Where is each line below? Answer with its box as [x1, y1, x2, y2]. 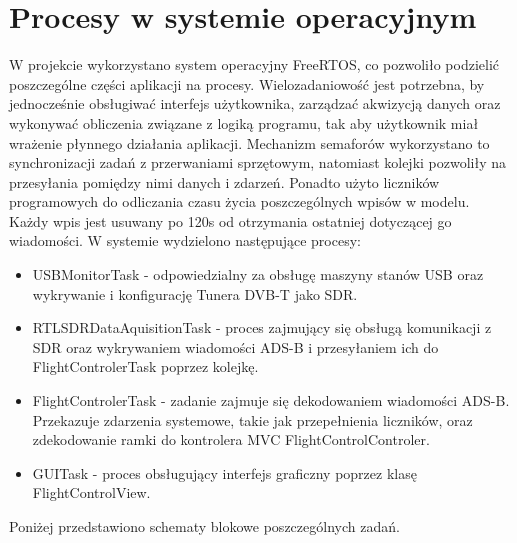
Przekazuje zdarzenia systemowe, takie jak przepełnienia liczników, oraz [32, 409, 473, 430]
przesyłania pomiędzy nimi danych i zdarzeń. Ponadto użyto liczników [9, 171, 440, 192]
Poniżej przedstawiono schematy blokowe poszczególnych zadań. [9, 516, 400, 536]
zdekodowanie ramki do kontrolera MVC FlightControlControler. [32, 429, 430, 450]
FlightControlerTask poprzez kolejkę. [32, 356, 259, 377]
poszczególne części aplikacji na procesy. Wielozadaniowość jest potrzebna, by [9, 73, 485, 94]
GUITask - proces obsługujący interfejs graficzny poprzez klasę [32, 462, 417, 483]
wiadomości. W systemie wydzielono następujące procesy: [9, 230, 361, 251]
